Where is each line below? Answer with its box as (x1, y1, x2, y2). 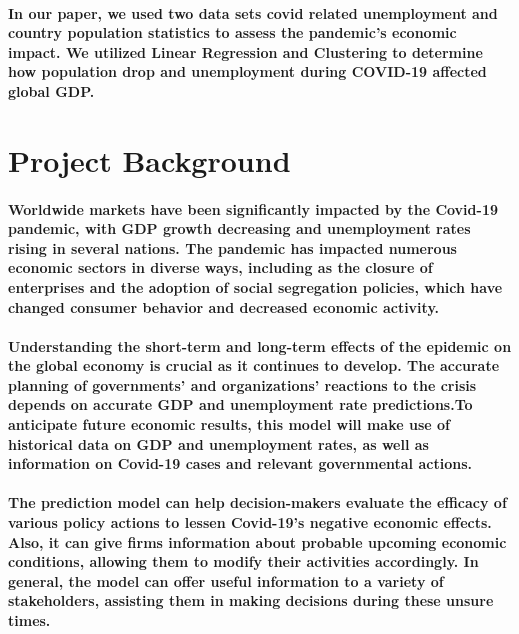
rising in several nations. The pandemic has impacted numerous (8, 237, 457, 258)
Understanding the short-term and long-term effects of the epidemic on (8, 335, 512, 356)
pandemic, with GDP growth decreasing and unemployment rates (8, 218, 471, 239)
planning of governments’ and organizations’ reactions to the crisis (8, 374, 477, 395)
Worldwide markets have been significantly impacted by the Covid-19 (8, 198, 498, 219)
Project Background (8, 139, 291, 180)
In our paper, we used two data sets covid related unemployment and (8, 2, 498, 23)
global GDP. (8, 80, 95, 101)
